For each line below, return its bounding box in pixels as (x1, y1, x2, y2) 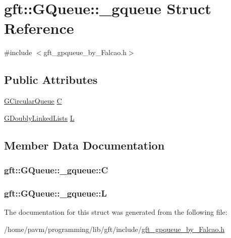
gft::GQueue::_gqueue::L (4, 186, 107, 199)
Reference (4, 18, 74, 38)
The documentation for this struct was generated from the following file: (4, 207, 227, 217)
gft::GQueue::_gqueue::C (4, 164, 108, 176)
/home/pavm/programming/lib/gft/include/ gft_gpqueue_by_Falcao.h (4, 223, 225, 234)
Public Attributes (4, 72, 98, 87)
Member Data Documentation (4, 137, 165, 153)
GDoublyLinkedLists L (4, 112, 75, 123)
